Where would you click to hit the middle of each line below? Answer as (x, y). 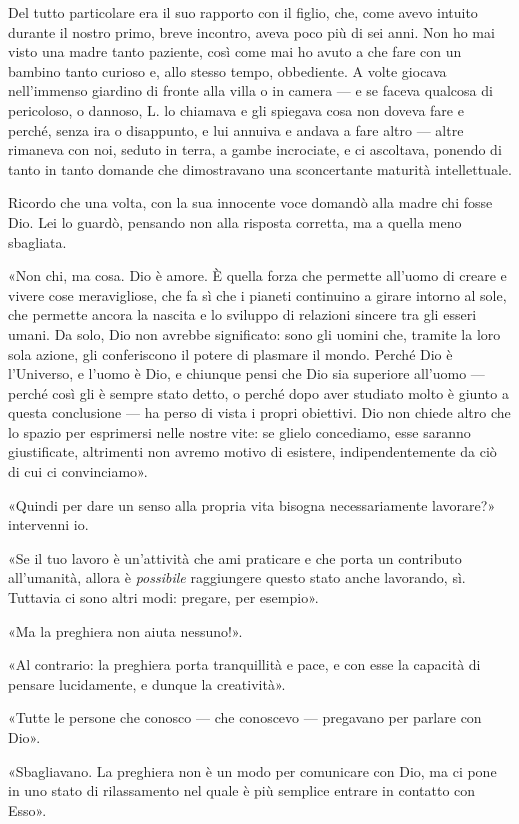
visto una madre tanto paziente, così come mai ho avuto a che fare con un (235, 51)
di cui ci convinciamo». (78, 471)
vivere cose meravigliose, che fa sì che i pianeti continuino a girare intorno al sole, (257, 294)
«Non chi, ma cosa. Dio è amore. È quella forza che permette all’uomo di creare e (257, 275)
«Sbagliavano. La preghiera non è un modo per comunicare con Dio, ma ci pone (252, 770)
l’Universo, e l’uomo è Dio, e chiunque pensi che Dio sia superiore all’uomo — (246, 373)
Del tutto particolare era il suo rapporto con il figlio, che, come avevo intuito (243, 12)
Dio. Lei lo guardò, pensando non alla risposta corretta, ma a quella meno (235, 221)
